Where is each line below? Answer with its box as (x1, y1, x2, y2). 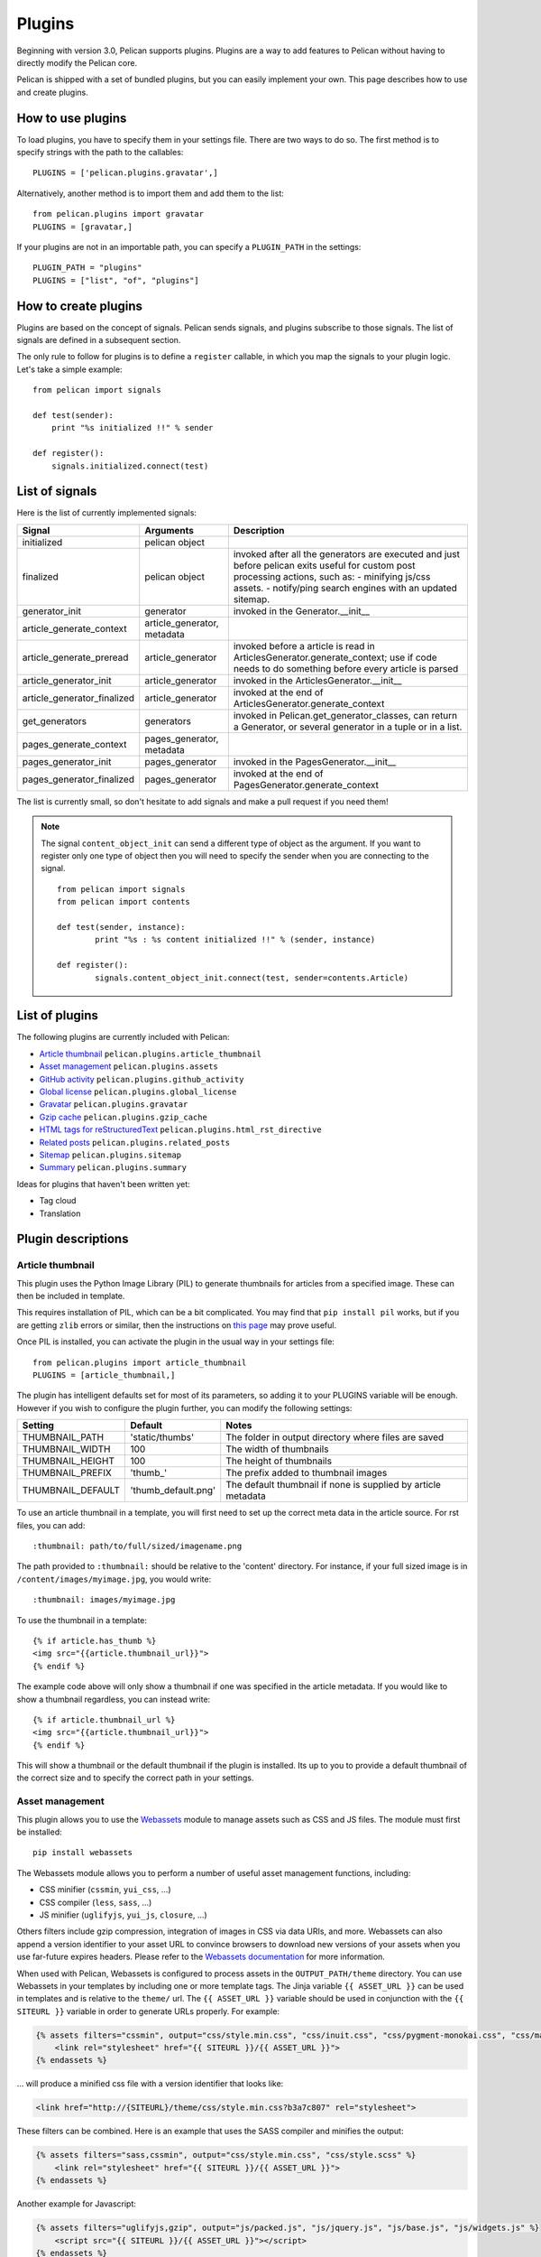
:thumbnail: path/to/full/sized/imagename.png (32, 1540, 243, 1551)
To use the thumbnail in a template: (16, 1614, 148, 1625)
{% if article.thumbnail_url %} (32, 1714, 176, 1724)
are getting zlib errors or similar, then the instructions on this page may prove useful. (16, 1319, 337, 1331)
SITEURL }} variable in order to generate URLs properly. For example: (16, 2005, 280, 2017)
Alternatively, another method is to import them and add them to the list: (16, 188, 284, 199)
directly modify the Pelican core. (16, 57, 138, 68)
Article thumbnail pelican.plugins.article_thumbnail (39, 1048, 261, 1059)
